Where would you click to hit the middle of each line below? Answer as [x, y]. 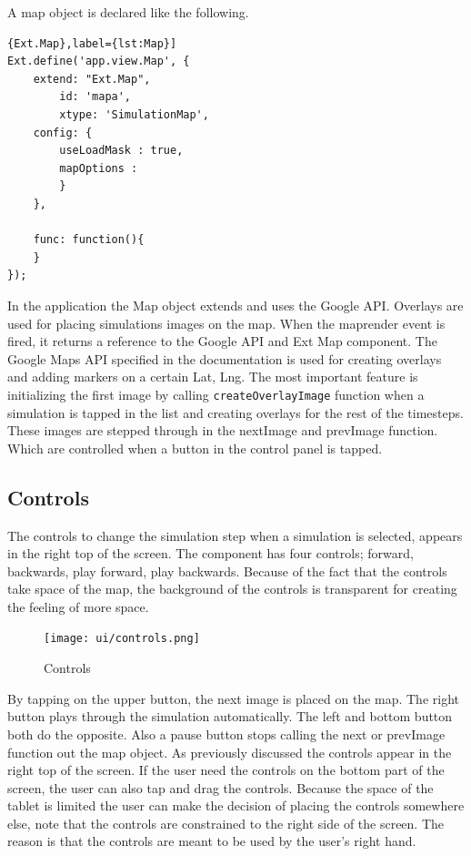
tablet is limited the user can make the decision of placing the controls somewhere [236, 805]
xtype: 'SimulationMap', [134, 114]
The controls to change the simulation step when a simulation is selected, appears [235, 535]
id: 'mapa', [95, 97]
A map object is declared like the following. [128, 12]
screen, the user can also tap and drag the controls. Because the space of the [220, 787]
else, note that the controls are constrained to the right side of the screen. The [226, 823]
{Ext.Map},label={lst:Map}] [92, 43]
